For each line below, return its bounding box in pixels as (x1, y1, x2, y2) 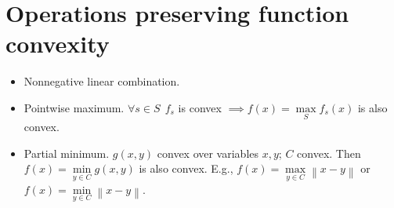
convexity (5, 27, 110, 60)
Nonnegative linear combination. (23, 73, 180, 89)
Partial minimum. (23, 144, 110, 161)
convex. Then (297, 144, 361, 161)
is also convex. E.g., (139, 160, 233, 177)
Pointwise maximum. (23, 99, 125, 115)
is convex (178, 99, 222, 115)
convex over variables (157, 144, 259, 161)
